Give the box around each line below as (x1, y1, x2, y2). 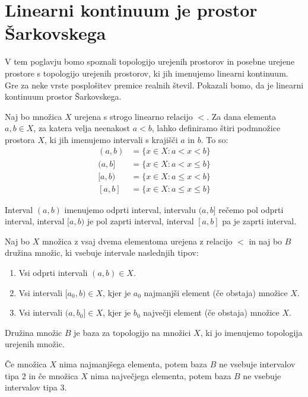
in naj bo (249, 234, 282, 247)
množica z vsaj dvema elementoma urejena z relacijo (42, 234, 233, 247)
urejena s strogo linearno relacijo (74, 110, 193, 122)
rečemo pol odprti (218, 203, 284, 215)
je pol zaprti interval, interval (87, 215, 194, 227)
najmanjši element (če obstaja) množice (144, 286, 288, 298)
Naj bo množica (5, 110, 62, 122)
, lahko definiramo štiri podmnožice (151, 122, 281, 134)
